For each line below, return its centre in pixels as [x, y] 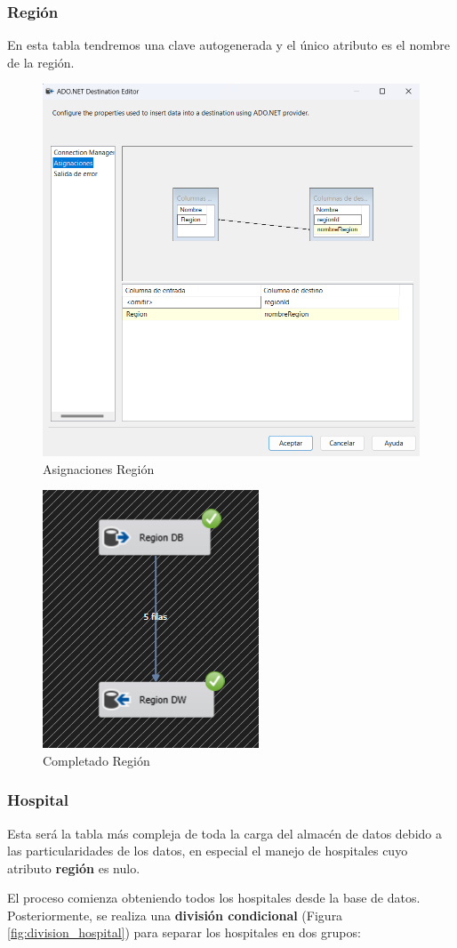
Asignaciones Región [99, 468]
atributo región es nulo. [74, 868]
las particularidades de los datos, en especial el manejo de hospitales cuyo [208, 851]
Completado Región [96, 760]
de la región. [41, 62]
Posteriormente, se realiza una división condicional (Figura [175, 915]
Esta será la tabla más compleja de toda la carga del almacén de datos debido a [224, 833]
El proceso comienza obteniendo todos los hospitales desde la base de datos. [214, 898]
